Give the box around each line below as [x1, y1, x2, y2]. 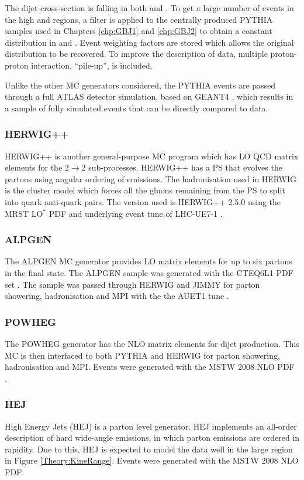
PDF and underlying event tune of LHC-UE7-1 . [49, 207, 223, 219]
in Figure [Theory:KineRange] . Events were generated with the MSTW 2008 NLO [5, 454, 299, 467]
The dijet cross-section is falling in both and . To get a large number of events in [5, 2, 294, 13]
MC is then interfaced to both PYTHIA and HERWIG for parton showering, [5, 349, 280, 361]
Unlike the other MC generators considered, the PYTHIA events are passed [5, 79, 276, 91]
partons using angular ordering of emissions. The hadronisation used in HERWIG [5, 172, 297, 185]
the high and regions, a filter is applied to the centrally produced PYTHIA [5, 13, 273, 25]
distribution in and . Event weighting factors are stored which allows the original [5, 36, 294, 48]
